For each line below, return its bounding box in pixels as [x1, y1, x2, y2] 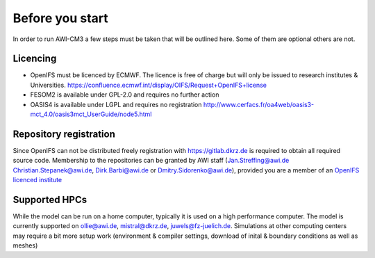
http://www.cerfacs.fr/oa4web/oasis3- [203, 100, 315, 108]
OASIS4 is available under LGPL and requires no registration [30, 100, 202, 108]
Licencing [12, 53, 57, 65]
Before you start [12, 10, 109, 26]
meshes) [12, 241, 38, 250]
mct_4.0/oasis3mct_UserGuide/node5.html [30, 110, 152, 118]
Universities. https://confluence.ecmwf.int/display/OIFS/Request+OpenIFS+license [30, 81, 267, 89]
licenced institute [12, 176, 62, 184]
